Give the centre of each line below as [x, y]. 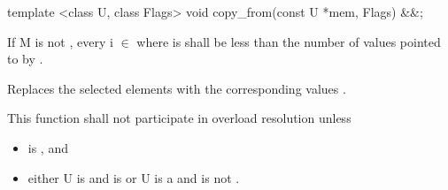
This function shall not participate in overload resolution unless [179, 118]
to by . [25, 59]
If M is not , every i [60, 41]
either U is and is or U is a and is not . [134, 177]
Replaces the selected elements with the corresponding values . [177, 88]
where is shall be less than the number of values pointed [289, 41]
